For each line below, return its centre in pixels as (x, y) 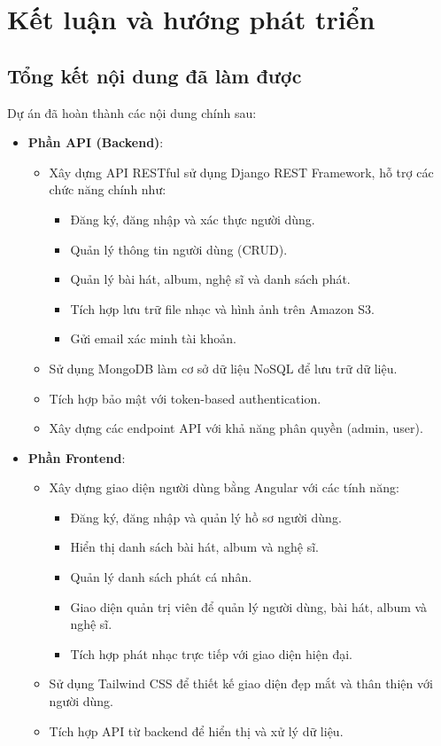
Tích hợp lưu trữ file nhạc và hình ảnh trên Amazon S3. (222, 308)
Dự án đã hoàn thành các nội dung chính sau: (132, 112)
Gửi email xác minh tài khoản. (153, 338)
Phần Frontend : (77, 457)
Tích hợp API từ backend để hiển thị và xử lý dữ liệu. (196, 730)
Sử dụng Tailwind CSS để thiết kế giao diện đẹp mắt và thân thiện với (241, 683)
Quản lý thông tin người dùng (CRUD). (179, 249)
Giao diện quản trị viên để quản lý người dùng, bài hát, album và (249, 606)
